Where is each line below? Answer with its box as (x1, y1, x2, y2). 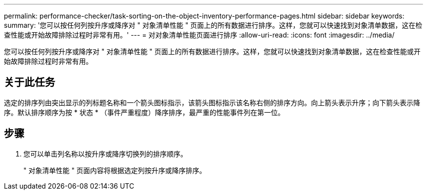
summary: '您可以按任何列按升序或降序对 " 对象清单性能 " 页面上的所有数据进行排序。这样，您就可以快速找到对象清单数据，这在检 (4, 21, 423, 29)
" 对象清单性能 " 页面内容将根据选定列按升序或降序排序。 (23, 166, 206, 175)
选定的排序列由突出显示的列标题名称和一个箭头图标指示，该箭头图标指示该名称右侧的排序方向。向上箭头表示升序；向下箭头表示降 (4, 98, 420, 107)
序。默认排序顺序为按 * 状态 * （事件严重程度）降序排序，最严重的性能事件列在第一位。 (4, 108, 285, 116)
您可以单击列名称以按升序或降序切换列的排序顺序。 (23, 149, 187, 158)
